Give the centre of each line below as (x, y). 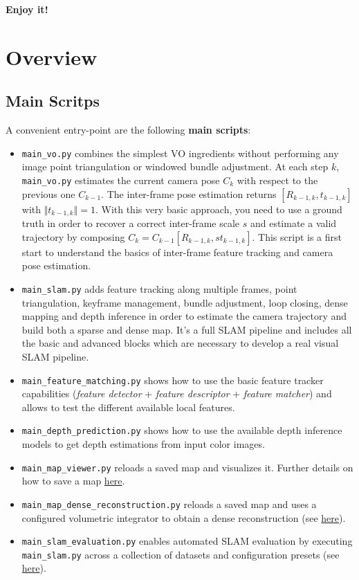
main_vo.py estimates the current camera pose (121, 180)
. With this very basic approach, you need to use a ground (219, 209)
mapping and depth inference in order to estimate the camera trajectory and (184, 316)
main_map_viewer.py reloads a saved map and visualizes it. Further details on (187, 467)
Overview (52, 56)
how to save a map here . (73, 481)
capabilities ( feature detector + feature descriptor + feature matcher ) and (177, 393)
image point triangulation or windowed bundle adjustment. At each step (175, 166)
